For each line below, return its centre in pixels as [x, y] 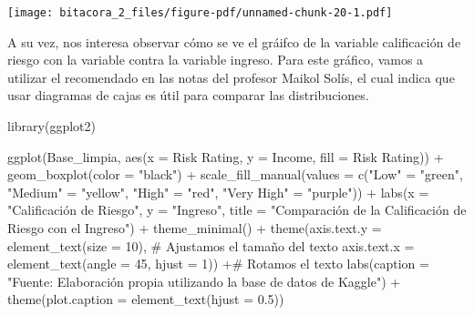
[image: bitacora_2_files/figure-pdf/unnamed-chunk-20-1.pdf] [200, 13]
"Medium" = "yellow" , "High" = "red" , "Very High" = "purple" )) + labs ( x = [218, 192]
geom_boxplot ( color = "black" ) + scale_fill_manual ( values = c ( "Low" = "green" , [235, 174]
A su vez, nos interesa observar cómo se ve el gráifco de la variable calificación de [234, 41]
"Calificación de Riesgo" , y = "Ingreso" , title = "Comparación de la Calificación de [237, 210]
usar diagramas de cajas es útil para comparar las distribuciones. [188, 95]
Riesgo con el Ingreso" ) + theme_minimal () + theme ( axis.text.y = [195, 228]
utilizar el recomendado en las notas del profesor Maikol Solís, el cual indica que [231, 77]
